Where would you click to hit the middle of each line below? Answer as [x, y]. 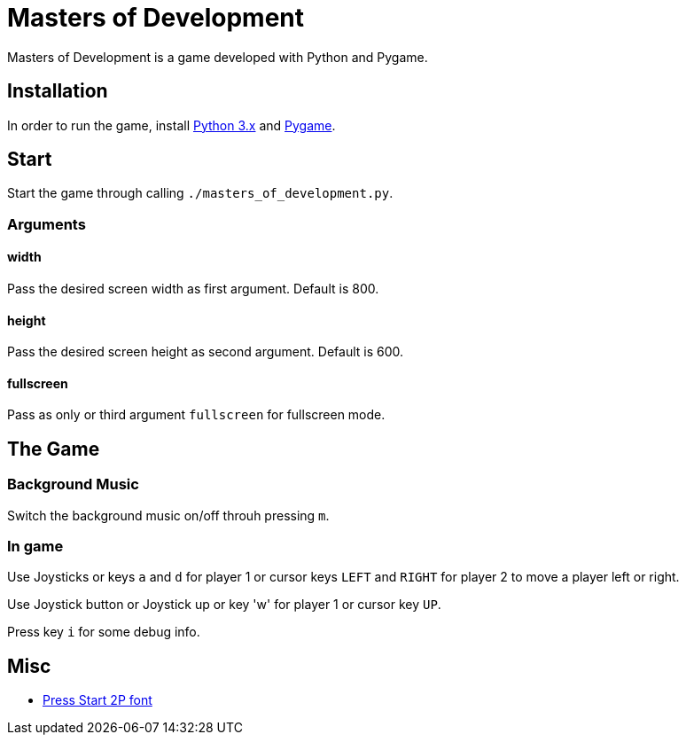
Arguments [47, 224]
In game [35, 547]
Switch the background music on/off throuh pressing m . [168, 515]
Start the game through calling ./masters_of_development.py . [200, 193]
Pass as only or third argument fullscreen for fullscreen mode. [196, 415]
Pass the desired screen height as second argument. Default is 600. [206, 352]
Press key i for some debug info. [104, 632]
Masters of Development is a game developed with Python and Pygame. [218, 57]
